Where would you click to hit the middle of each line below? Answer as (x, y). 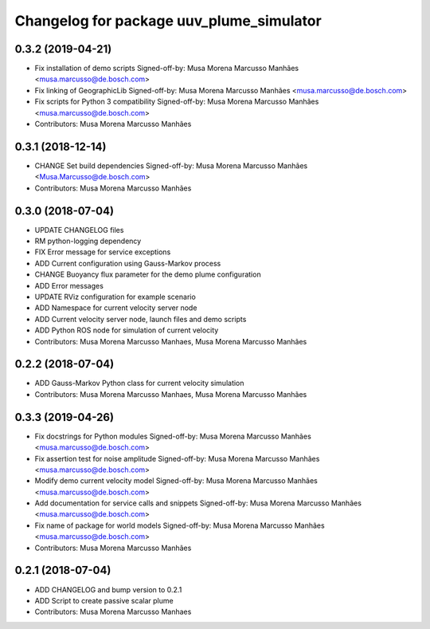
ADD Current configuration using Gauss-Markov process (128, 263)
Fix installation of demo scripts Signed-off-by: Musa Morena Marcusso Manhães (167, 69)
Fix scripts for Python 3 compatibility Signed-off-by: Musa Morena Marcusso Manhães (177, 102)
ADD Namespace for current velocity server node (116, 308)
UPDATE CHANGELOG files (79, 230)
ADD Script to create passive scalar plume (104, 600)
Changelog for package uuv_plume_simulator (168, 21)
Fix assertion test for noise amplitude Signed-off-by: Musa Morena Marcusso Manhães (177, 458)
